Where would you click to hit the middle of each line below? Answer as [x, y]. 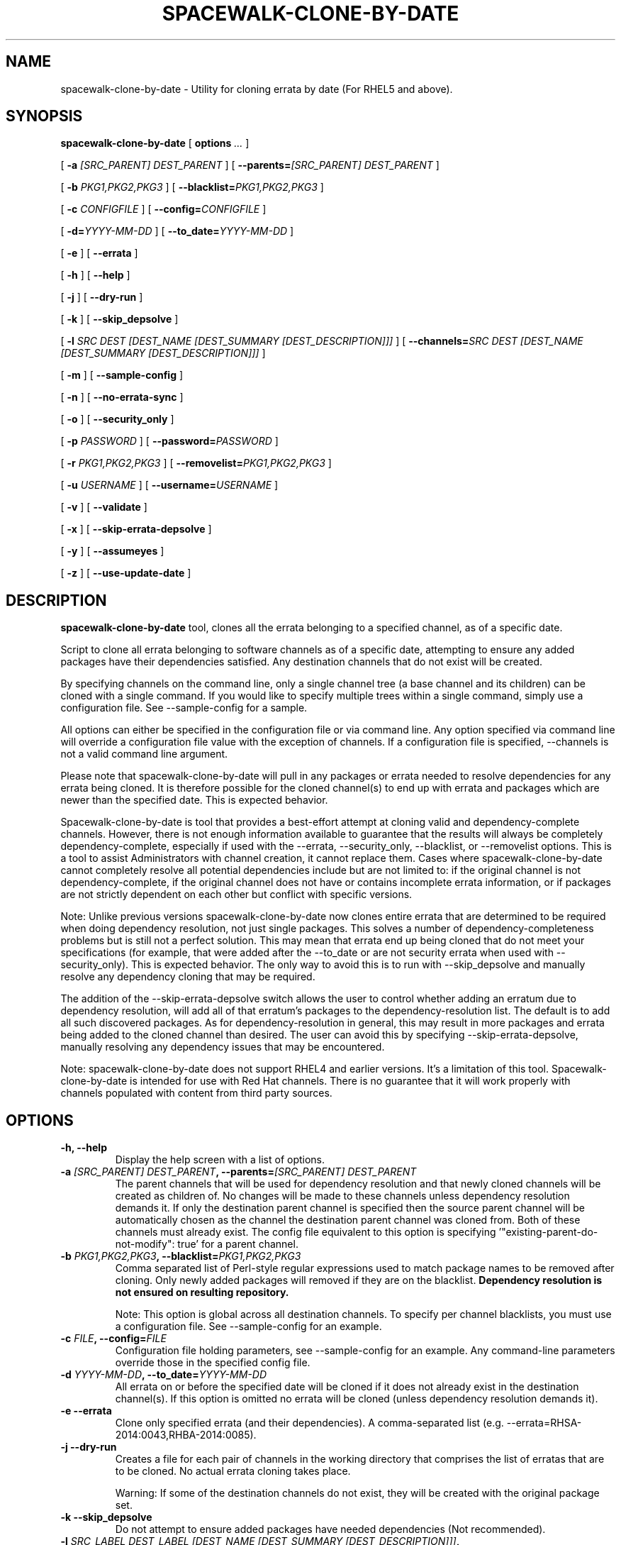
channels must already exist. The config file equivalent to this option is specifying [306, 1232]
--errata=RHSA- [544, 1423]
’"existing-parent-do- [548, 1232]
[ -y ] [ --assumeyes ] [112, 551]
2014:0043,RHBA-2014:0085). [186, 1435]
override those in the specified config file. [213, 1363]
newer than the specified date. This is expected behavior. [194, 800]
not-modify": [145, 1244]
